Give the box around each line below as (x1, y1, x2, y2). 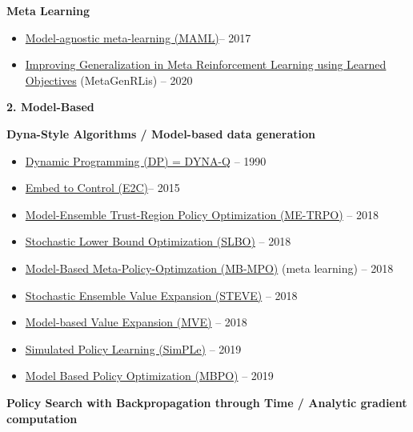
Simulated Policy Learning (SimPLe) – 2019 (25, 340, 242, 357)
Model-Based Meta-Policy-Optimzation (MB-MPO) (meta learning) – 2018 (25, 259, 394, 276)
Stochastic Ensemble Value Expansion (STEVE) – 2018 (25, 286, 298, 303)
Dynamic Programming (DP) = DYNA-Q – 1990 (25, 152, 267, 169)
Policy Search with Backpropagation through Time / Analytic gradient (6, 394, 407, 410)
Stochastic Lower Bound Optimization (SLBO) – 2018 (25, 233, 291, 250)
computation (6, 410, 78, 426)
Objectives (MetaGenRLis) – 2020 (25, 71, 193, 88)
